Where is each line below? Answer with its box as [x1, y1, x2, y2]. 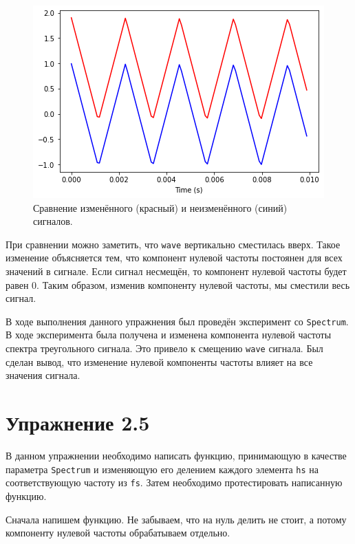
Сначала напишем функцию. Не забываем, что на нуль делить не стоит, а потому [6, 512, 347, 526]
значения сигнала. [6, 368, 80, 382]
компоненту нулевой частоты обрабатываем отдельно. [6, 525, 230, 540]
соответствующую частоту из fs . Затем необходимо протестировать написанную [6, 475, 343, 490]
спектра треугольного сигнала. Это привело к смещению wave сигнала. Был [6, 341, 323, 356]
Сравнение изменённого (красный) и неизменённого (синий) [33, 200, 288, 215]
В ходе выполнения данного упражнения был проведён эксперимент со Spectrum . [6, 314, 349, 328]
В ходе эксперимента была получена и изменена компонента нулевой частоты [6, 327, 332, 342]
